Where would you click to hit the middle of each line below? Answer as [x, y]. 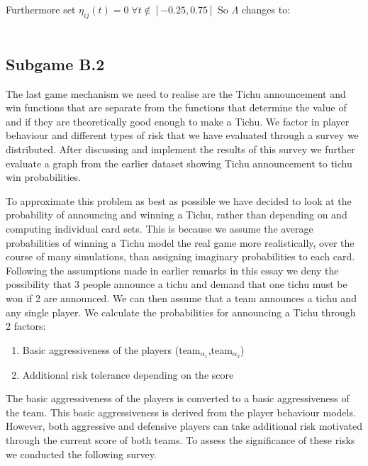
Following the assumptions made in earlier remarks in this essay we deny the [172, 270]
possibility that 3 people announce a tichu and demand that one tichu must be [177, 284]
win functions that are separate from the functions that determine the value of [176, 107]
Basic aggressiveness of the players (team [111, 349]
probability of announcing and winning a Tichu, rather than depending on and [177, 215]
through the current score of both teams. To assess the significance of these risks [180, 439]
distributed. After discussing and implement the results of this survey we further [180, 149]
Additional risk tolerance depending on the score [128, 374]
